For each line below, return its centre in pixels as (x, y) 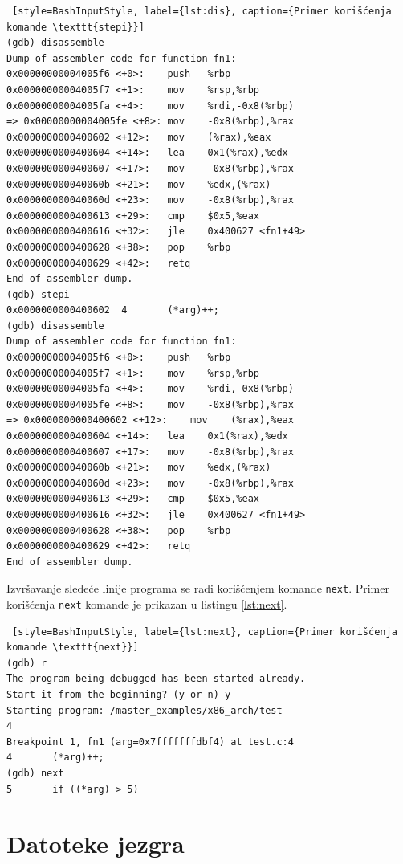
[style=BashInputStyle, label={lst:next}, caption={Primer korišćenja (205, 632)
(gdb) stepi (38, 294)
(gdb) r (27, 663)
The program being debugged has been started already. (156, 679)
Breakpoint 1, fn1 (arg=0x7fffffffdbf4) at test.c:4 (150, 742)
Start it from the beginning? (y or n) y (119, 695)
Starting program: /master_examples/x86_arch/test (145, 710)
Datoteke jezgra (96, 844)
